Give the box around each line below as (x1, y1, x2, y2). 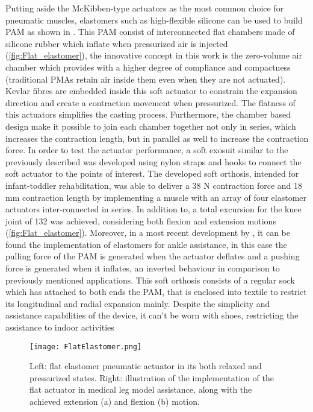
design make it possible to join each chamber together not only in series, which (5, 119, 296, 132)
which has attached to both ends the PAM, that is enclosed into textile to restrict (5, 285, 307, 298)
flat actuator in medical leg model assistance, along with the (29, 383, 252, 396)
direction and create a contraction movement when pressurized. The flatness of (5, 96, 296, 109)
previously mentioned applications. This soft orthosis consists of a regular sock (5, 273, 295, 286)
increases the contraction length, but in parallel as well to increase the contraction (5, 132, 309, 144)
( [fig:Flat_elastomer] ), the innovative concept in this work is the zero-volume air (5, 49, 302, 62)
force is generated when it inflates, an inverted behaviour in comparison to (5, 262, 280, 274)
